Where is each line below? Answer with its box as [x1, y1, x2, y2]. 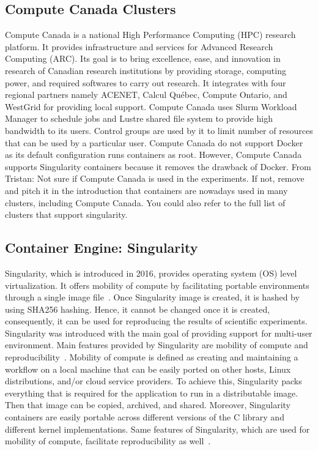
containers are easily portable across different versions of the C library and [5, 411, 284, 423]
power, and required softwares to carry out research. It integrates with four [5, 76, 286, 89]
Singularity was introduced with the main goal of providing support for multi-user [5, 326, 312, 339]
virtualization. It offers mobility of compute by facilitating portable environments [5, 278, 309, 291]
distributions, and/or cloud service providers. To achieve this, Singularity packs [5, 375, 302, 387]
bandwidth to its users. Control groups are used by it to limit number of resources [5, 124, 313, 136]
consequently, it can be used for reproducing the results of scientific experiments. [5, 315, 308, 327]
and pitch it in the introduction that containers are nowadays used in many [5, 184, 288, 196]
